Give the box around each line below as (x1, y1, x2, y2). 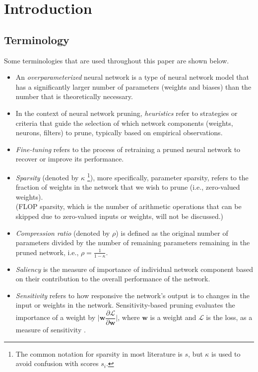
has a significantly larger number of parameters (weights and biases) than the (15, 81, 252, 92)
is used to (211, 348, 241, 359)
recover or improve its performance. (15, 154, 124, 164)
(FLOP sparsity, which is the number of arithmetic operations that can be (15, 201, 242, 212)
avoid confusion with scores (15, 358, 99, 369)
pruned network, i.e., (15, 247, 79, 257)
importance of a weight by (15, 312, 96, 322)
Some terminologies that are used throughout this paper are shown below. (4, 55, 229, 65)
